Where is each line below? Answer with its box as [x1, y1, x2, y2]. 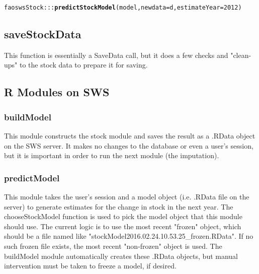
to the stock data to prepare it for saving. [19, 59, 148, 70]
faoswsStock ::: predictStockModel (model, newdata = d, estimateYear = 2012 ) [4, 4, 242, 11]
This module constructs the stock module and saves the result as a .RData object [4, 130, 255, 141]
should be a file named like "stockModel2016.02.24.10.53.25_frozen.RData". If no [4, 231, 253, 241]
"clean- [230, 49, 251, 60]
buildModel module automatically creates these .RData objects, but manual [4, 250, 238, 261]
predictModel [4, 171, 60, 184]
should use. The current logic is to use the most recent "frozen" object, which [4, 221, 241, 231]
